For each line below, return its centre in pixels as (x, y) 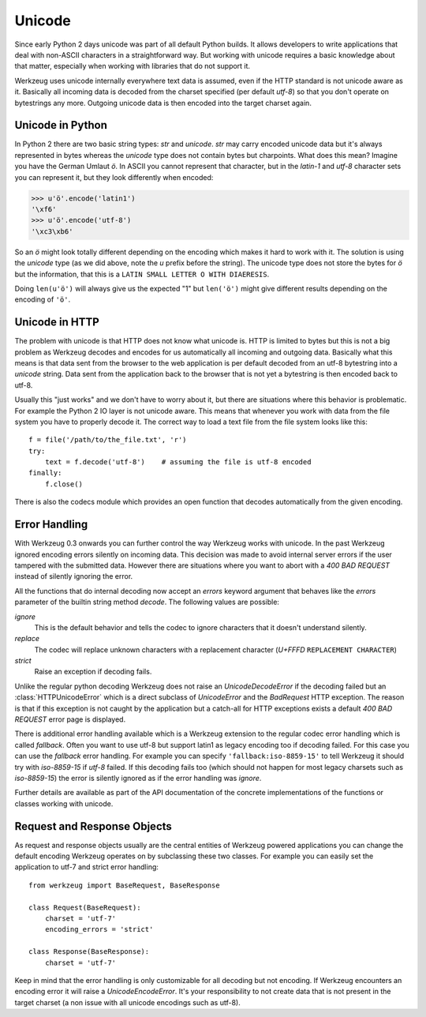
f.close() (64, 484)
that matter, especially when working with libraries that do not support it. (133, 66)
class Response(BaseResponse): (89, 952)
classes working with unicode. (64, 803)
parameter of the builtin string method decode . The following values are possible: (147, 602)
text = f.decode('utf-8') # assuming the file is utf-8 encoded (178, 462)
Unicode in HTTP (57, 323)
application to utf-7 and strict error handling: (87, 867)
